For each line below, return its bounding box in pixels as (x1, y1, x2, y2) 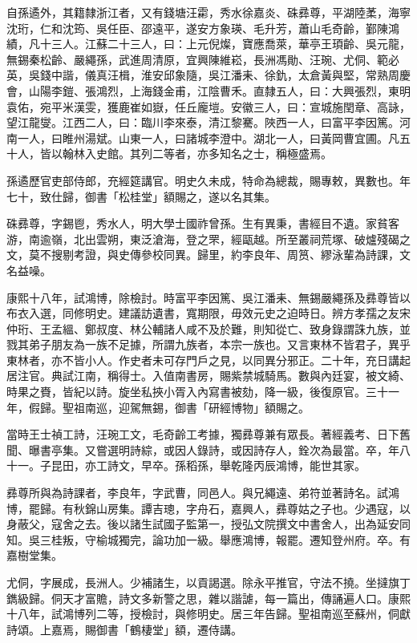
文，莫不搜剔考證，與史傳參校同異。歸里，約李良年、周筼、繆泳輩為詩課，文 (6, 246, 411, 263)
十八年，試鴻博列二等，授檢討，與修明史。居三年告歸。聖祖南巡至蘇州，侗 (6, 605, 399, 622)
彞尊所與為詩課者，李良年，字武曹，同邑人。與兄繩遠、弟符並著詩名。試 (6, 484, 388, 501)
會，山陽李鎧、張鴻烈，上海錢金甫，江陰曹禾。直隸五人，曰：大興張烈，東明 (6, 82, 411, 99)
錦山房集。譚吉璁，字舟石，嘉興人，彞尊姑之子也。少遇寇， (84, 499, 399, 516)
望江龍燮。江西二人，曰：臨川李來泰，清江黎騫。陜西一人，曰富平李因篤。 (6, 114, 399, 131)
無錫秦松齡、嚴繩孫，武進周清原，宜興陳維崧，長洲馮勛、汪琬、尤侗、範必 (6, 51, 399, 67)
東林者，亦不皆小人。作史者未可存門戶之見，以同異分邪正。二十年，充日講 (6, 351, 399, 368)
